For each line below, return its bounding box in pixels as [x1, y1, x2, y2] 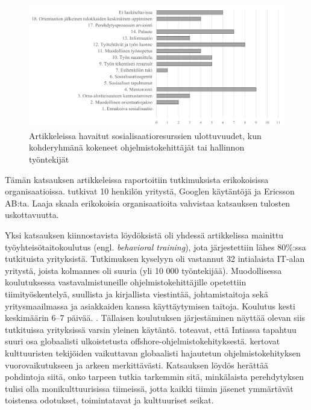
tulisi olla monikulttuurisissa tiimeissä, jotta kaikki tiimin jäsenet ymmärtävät [5, 382, 294, 394]
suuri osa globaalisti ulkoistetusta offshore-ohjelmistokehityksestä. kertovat [5, 335, 280, 347]
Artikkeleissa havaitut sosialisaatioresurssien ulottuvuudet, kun [29, 129, 262, 141]
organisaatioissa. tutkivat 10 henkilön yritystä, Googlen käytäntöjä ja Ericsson [5, 185, 295, 197]
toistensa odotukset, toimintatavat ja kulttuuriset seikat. [5, 394, 214, 406]
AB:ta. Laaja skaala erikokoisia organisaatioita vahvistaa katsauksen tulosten [5, 196, 291, 209]
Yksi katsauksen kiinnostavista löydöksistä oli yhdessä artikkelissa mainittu [5, 229, 284, 241]
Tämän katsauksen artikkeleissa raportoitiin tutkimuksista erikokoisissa [5, 173, 269, 185]
